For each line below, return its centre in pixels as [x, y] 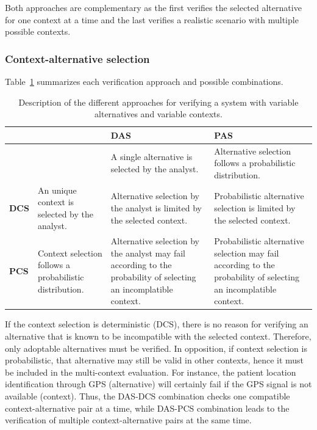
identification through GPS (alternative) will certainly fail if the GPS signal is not [158, 384]
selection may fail [247, 253]
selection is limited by [255, 208]
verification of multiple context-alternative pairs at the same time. [128, 420]
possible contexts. [38, 31]
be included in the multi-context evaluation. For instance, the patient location [151, 372]
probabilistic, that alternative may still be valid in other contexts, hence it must [155, 360]
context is [56, 202]
